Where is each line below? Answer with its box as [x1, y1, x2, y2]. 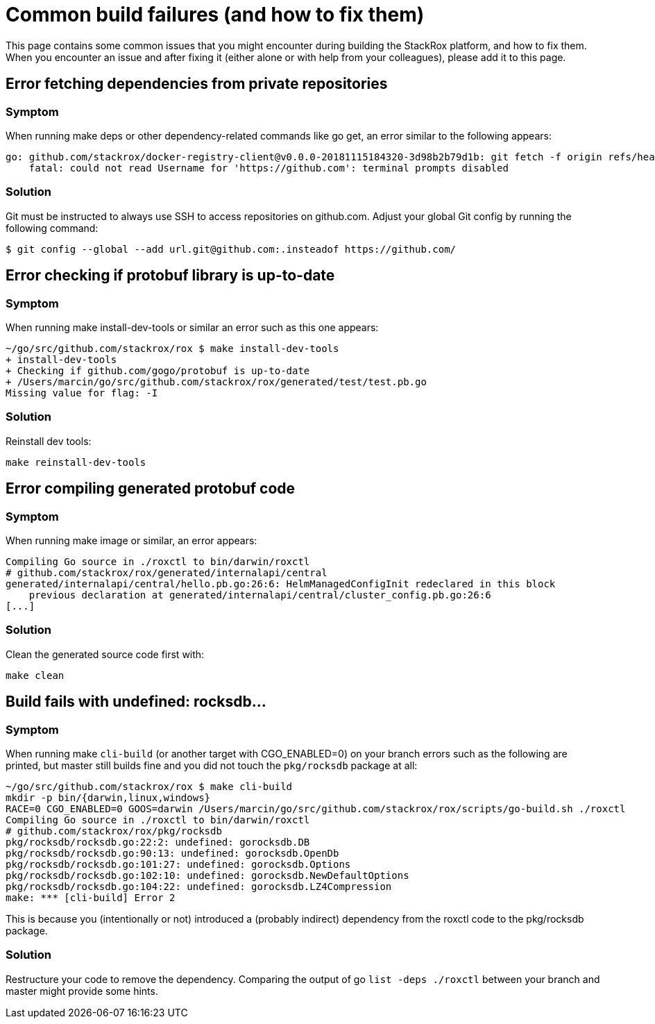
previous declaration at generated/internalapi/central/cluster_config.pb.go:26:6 [28, 589, 491, 601]
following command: [6, 221, 99, 234]
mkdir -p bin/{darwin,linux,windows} [6, 791, 211, 803]
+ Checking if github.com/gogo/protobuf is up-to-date [6, 364, 310, 376]
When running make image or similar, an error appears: [6, 534, 257, 546]
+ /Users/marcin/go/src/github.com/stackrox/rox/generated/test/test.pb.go [6, 376, 427, 387]
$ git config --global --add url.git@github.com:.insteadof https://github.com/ [6, 243, 457, 255]
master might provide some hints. [6, 984, 158, 997]
